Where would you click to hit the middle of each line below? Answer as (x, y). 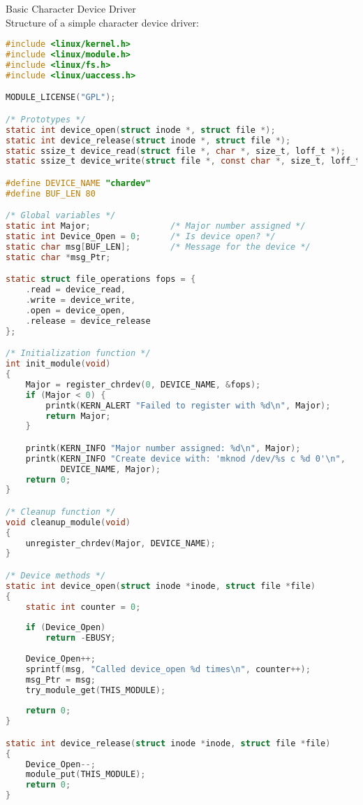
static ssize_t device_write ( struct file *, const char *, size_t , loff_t (183, 161)
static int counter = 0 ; (83, 607)
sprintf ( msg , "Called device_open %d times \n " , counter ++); (168, 669)
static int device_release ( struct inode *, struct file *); (148, 140)
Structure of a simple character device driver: (102, 22)
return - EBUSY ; (81, 638)
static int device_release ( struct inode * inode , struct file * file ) (168, 743)
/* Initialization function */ (78, 354)
